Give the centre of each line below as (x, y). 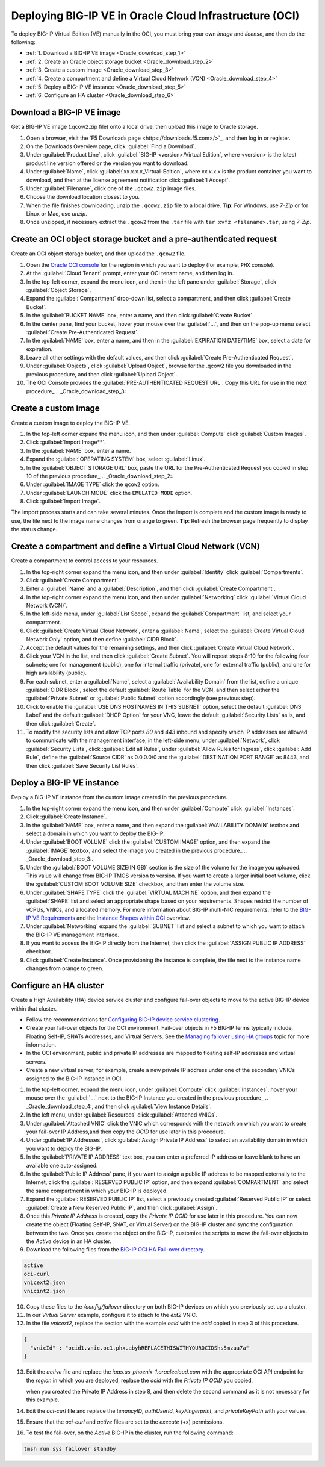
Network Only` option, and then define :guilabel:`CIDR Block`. (102, 639)
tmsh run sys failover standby (70, 1449)
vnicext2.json (45, 1282)
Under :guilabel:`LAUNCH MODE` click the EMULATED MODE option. (109, 493)
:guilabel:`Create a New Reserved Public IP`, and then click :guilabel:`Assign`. (122, 1207)
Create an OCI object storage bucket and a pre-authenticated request (144, 239)
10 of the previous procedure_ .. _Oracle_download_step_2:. (100, 476)
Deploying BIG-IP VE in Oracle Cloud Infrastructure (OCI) (155, 16)
